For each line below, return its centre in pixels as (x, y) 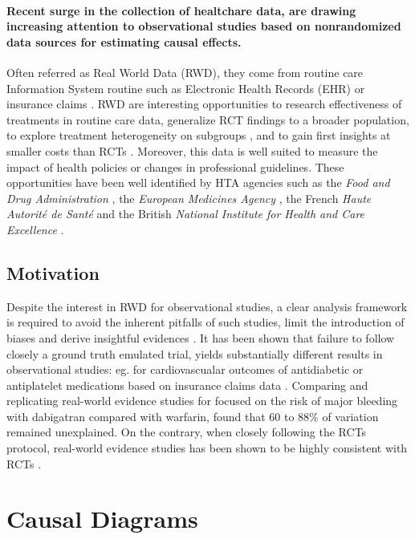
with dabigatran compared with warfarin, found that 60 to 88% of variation (193, 416)
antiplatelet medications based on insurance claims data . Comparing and (187, 385)
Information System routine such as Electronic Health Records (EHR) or (186, 88)
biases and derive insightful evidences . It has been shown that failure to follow (201, 337)
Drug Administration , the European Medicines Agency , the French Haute (189, 198)
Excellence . (35, 229)
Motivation (53, 272)
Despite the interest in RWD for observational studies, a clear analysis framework (207, 306)
